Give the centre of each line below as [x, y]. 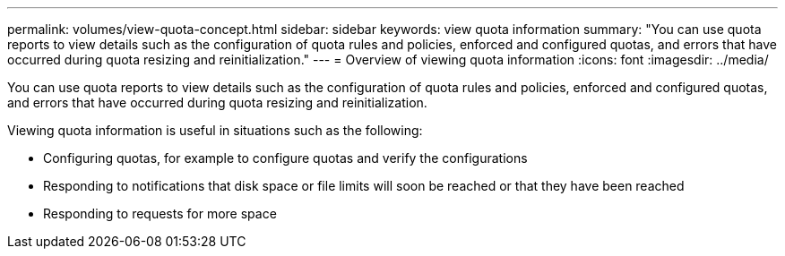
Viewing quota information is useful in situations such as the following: [215, 130]
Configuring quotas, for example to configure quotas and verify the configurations [285, 158]
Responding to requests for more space [160, 213]
